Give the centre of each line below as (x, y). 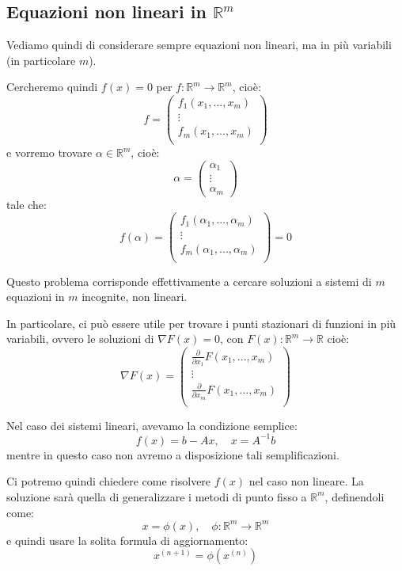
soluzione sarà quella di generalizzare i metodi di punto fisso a (157, 496)
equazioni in (36, 297)
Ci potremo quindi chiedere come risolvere (109, 481)
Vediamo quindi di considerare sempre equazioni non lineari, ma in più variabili (199, 45)
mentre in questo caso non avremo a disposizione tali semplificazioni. (173, 454)
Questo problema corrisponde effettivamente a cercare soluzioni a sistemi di (189, 281)
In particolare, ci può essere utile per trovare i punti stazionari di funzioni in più (201, 323)
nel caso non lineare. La (306, 481)
